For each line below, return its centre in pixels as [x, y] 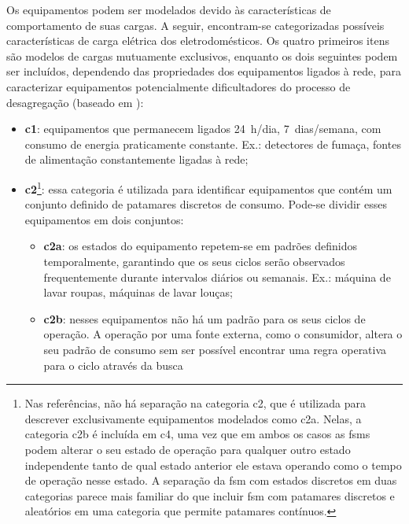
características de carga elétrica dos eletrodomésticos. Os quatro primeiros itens [198, 41]
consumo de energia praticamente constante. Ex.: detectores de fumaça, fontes [213, 144]
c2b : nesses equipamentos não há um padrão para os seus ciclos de [204, 318]
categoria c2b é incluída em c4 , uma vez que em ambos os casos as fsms [197, 434]
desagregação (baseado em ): [75, 102]
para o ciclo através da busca [113, 365]
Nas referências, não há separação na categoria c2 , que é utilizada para [195, 403]
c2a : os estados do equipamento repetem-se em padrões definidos [201, 246]
